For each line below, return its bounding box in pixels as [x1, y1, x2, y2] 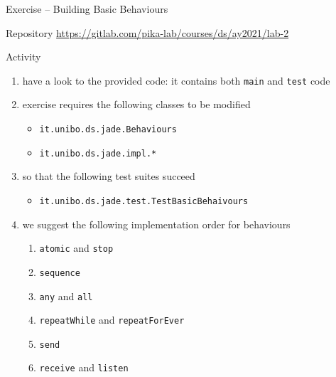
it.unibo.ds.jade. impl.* [39, 148, 157, 159]
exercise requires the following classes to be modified [22, 97, 251, 112]
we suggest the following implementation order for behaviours [22, 216, 291, 231]
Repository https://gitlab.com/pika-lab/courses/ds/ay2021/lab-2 [6, 25, 289, 40]
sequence [39, 267, 80, 278]
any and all [39, 288, 93, 303]
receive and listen [39, 360, 129, 375]
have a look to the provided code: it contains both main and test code [22, 73, 330, 87]
